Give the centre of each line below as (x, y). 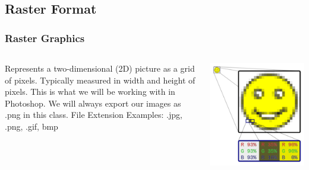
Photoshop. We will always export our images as (93, 103)
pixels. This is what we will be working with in (90, 92)
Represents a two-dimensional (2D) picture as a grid (100, 68)
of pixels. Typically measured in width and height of (100, 80)
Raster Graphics (45, 38)
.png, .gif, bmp (31, 126)
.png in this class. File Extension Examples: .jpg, (94, 115)
